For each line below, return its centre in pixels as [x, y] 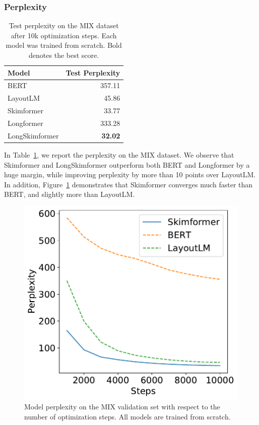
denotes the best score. [64, 55]
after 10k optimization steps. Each [64, 35]
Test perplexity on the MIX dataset [64, 25]
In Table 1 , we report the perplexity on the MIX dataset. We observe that [119, 154]
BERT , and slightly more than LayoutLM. [70, 194]
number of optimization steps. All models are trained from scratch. [127, 416]
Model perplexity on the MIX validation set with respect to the [122, 407]
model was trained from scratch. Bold [64, 45]
